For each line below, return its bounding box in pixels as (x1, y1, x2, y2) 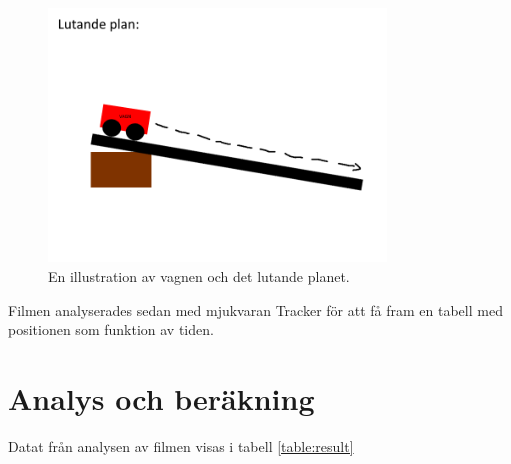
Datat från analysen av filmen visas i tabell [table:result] (8, 435, 354, 456)
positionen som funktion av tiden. (8, 319, 214, 340)
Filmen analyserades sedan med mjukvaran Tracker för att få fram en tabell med (8, 299, 503, 320)
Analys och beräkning (8, 377, 315, 418)
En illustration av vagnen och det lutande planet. (48, 265, 350, 286)
